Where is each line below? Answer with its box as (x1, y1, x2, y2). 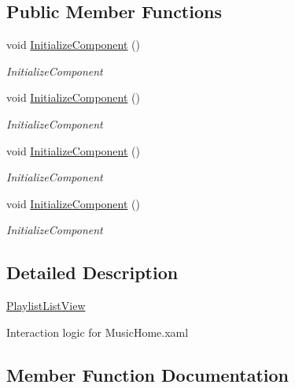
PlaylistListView (6, 297, 86, 314)
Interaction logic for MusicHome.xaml (6, 323, 189, 340)
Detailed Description (6, 260, 179, 285)
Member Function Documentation (6, 362, 289, 386)
